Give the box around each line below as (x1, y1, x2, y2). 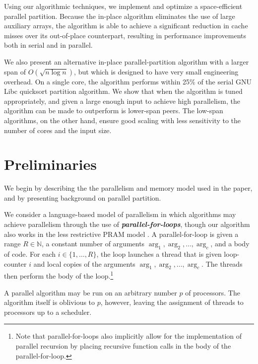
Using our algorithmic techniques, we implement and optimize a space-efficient (4, 1, 243, 11)
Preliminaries (4, 154, 97, 174)
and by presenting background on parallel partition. (4, 192, 161, 203)
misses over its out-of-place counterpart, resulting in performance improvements (4, 30, 246, 40)
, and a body (210, 238, 250, 249)
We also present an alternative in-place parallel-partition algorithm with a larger (4, 56, 249, 67)
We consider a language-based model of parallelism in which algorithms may (4, 209, 236, 219)
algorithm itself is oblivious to (4, 297, 95, 307)
